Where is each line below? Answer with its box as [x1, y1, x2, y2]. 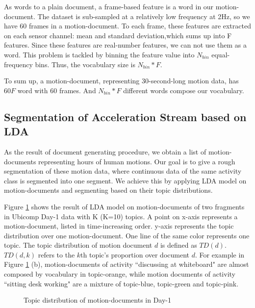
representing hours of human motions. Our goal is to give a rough [38, 156, 235, 166]
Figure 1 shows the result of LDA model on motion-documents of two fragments [4, 201, 245, 211]
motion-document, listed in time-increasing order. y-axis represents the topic [4, 221, 234, 231]
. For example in [195, 249, 245, 259]
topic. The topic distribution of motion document [4, 240, 153, 250]
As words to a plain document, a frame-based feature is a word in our [4, 1, 214, 11]
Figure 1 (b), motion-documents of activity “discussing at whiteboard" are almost [4, 259, 249, 269]
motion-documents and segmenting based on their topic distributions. [4, 185, 213, 195]
